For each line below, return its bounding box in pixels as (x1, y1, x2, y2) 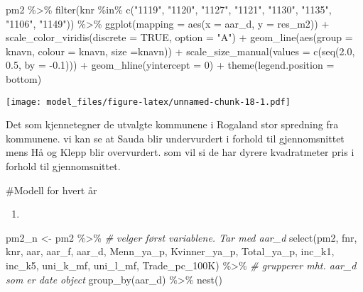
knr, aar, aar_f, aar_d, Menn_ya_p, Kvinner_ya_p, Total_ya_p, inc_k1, (6, 244, 335, 259)
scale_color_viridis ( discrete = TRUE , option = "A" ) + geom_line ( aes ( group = (6, 30, 353, 45)
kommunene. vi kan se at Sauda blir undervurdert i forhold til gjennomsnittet (6, 130, 345, 145)
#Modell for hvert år (6, 182, 97, 197)
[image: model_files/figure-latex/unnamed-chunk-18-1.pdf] (6, 96, 291, 107)
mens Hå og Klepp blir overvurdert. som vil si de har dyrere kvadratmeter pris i (6, 145, 354, 159)
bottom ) (6, 71, 42, 86)
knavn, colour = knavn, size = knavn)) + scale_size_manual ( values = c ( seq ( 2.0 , (6, 43, 355, 58)
